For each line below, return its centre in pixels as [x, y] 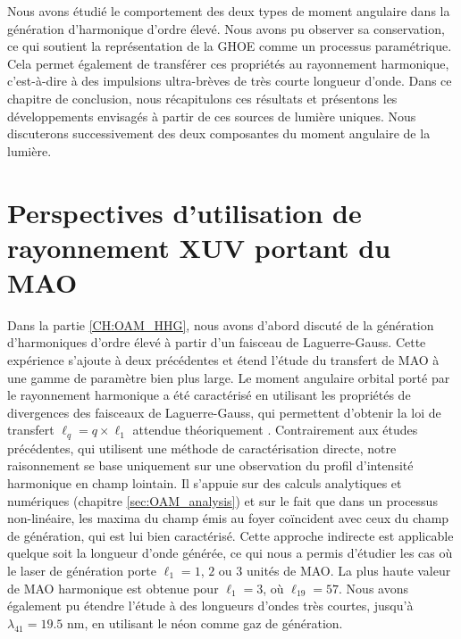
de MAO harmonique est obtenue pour [113, 588]
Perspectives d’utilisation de [184, 212]
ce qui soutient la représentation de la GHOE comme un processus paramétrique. [230, 46]
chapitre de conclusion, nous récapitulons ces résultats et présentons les [202, 98]
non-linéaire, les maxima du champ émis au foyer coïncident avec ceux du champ [228, 518]
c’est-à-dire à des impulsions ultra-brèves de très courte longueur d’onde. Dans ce [230, 81]
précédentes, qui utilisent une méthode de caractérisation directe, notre [202, 448]
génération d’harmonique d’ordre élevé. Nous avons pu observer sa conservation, [226, 28]
